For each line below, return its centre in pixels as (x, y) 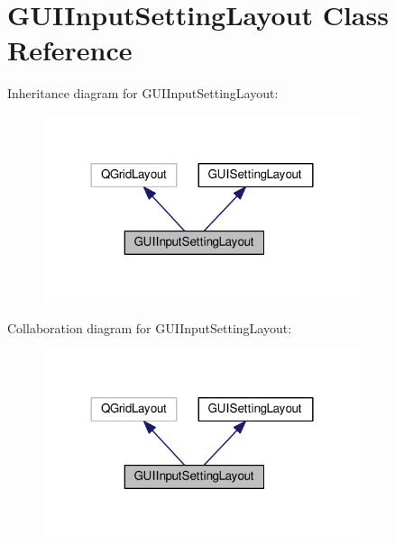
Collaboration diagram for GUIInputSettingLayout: (150, 327)
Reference (70, 50)
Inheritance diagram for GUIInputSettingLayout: (143, 93)
